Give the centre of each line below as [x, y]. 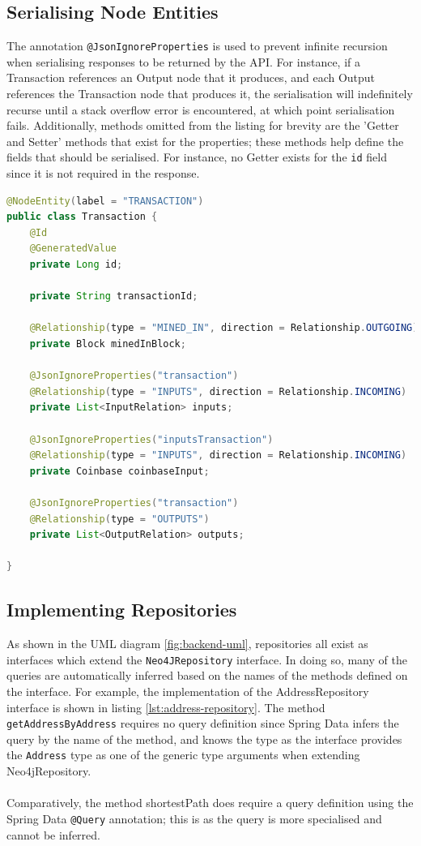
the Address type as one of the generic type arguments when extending [183, 755]
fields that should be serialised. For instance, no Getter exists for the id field [197, 157]
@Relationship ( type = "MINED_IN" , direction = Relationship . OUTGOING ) [224, 328]
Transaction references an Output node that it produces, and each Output [191, 77]
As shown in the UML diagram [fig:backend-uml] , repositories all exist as [187, 644]
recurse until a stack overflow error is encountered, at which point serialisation [201, 109]
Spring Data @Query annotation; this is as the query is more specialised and [194, 818]
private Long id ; [76, 265]
